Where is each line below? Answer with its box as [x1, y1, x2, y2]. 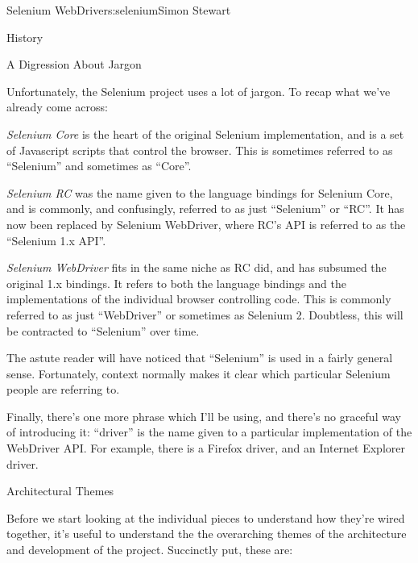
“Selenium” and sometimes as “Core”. [6, 157, 192, 174]
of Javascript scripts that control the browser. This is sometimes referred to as [6, 141, 393, 158]
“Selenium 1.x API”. [6, 231, 106, 248]
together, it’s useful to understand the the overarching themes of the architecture [6, 525, 407, 542]
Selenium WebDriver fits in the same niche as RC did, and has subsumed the [6, 259, 387, 276]
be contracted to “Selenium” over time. [6, 322, 200, 339]
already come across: [6, 98, 108, 115]
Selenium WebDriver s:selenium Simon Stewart [6, 2, 231, 18]
